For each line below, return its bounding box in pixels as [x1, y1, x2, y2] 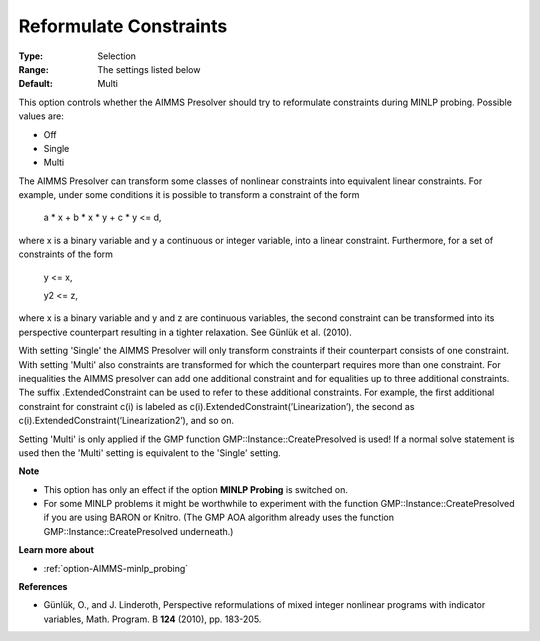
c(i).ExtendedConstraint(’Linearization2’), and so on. [18, 415, 235, 427]
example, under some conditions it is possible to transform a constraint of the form [18, 189, 360, 201]
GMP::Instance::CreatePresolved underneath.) [43, 525, 234, 537]
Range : [18, 63, 49, 75]
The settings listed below [97, 63, 201, 75]
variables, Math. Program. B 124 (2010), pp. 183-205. [43, 613, 262, 625]
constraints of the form [18, 248, 114, 260]
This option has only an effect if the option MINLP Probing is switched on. [43, 483, 349, 495]
